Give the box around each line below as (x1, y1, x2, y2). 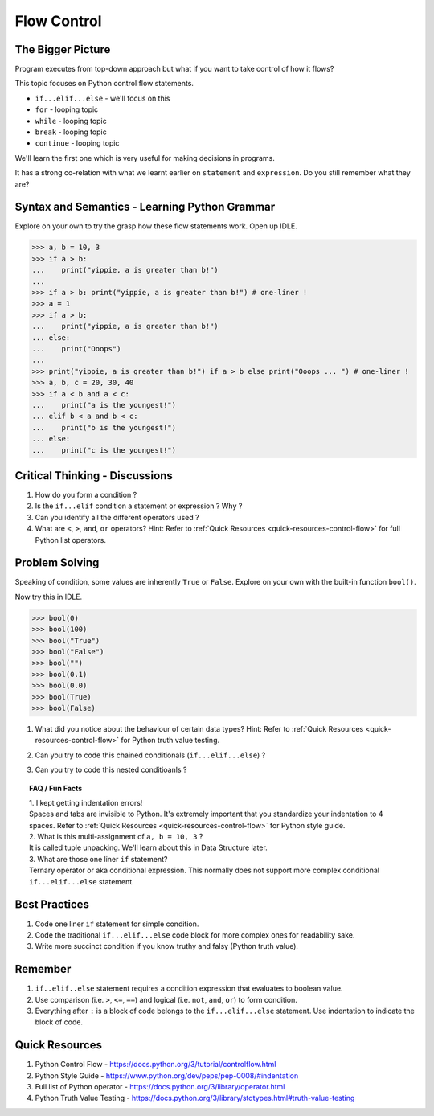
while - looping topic (35, 116, 108, 125)
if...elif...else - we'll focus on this (35, 93, 170, 103)
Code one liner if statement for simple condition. (35, 919, 199, 929)
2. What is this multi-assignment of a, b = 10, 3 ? (29, 832, 203, 842)
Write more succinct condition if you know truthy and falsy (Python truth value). (35, 942, 299, 951)
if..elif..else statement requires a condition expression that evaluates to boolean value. (35, 983, 343, 993)
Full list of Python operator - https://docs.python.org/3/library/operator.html (35, 1082, 285, 1092)
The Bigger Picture (14, 43, 111, 56)
